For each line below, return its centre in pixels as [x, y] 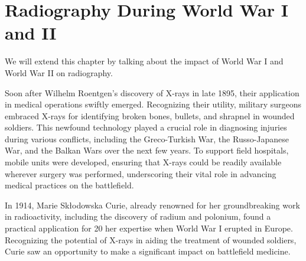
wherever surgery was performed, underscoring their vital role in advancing [141, 173]
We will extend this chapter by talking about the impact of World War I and [144, 61]
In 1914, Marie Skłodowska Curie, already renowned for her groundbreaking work [152, 205]
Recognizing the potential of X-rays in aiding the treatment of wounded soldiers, [151, 239]
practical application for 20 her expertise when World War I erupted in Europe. [149, 228]
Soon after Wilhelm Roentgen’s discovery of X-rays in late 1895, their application [152, 92]
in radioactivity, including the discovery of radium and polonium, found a [138, 216]
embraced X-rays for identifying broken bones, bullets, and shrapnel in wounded [150, 115]
